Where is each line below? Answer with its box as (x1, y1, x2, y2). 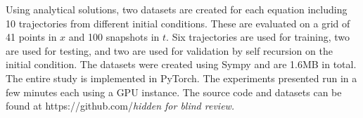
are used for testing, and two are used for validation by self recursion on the (6, 43, 333, 58)
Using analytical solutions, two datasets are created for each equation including (6, 2, 348, 16)
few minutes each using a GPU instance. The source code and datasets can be (6, 84, 342, 99)
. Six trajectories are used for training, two (166, 29, 350, 44)
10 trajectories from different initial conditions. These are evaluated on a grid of (6, 15, 350, 30)
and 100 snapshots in (68, 29, 160, 44)
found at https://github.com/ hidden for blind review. (6, 98, 235, 113)
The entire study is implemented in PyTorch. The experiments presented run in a (6, 70, 357, 85)
